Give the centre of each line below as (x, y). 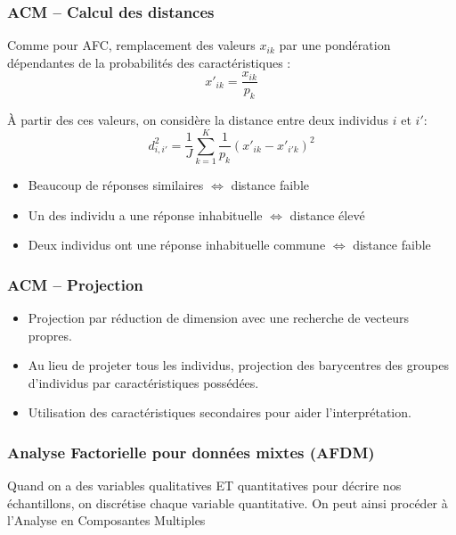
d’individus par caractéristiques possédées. (143, 382)
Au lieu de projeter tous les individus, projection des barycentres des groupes (238, 365)
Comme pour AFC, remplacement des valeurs (131, 45)
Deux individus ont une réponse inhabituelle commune (177, 245)
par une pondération (335, 45)
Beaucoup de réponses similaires (116, 184)
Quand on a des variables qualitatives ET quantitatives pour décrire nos (204, 486)
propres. (50, 335)
